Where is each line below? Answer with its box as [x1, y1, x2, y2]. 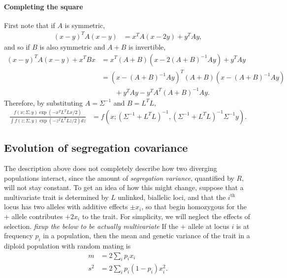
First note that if [4, 20, 55, 30]
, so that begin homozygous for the [141, 201, 247, 212]
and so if [4, 41, 30, 52]
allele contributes [11, 211, 63, 222]
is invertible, [128, 41, 166, 52]
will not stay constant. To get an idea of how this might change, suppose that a [4, 182, 244, 193]
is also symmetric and [39, 41, 105, 52]
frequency [4, 230, 33, 241]
